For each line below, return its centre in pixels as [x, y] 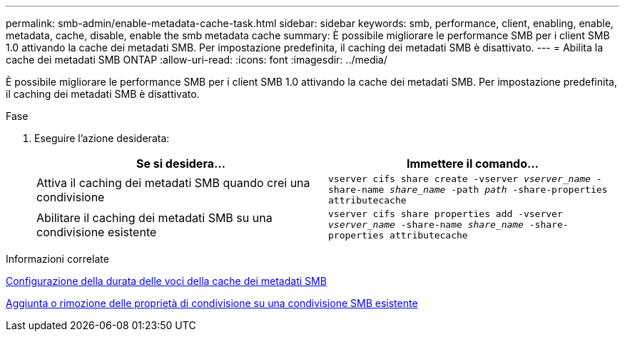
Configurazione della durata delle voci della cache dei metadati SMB [166, 281]
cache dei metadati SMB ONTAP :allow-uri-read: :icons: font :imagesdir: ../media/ [197, 60]
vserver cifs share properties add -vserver [446, 214]
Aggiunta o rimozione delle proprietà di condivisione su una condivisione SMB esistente [212, 303]
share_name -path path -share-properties [499, 190]
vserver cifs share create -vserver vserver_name [459, 179]
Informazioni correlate [57, 259]
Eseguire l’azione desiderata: [102, 138]
